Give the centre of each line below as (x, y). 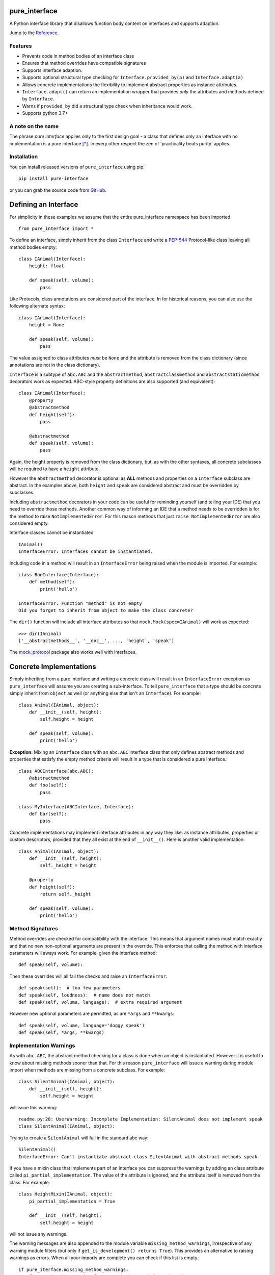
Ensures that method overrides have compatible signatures (84, 63)
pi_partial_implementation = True (72, 1201)
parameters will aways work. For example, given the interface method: (83, 953)
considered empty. (29, 523)
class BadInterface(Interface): (59, 575)
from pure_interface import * (56, 228)
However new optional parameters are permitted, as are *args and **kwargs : (92, 1014)
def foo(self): (48, 785)
